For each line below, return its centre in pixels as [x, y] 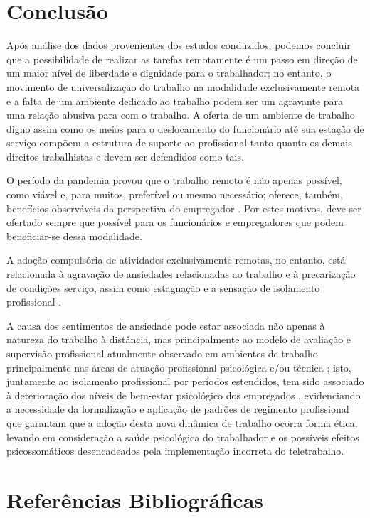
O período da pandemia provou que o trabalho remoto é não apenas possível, [174, 180]
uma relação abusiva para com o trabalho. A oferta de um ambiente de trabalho [181, 115]
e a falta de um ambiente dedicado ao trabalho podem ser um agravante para [175, 101]
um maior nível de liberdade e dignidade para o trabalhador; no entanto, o [169, 73]
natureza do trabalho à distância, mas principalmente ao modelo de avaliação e [179, 339]
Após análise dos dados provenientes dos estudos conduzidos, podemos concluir [179, 45]
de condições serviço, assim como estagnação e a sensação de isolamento [163, 287]
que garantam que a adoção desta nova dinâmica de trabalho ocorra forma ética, [182, 422]
